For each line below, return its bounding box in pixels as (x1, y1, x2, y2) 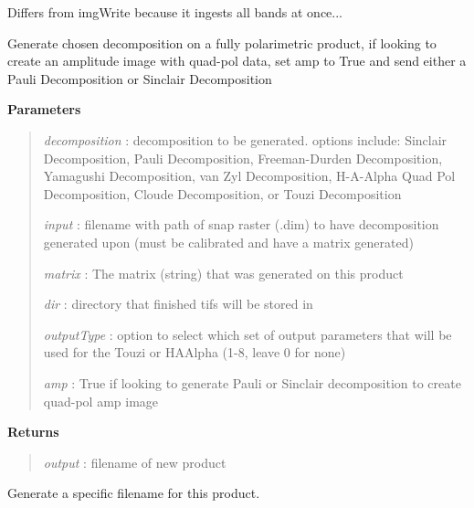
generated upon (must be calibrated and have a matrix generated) (43, 232, 414, 251)
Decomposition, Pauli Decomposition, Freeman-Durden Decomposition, (43, 148, 443, 167)
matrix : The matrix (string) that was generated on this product (43, 263, 404, 282)
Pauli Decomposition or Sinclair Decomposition (7, 69, 272, 88)
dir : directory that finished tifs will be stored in (43, 294, 313, 313)
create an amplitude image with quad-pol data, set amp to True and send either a (7, 51, 467, 70)
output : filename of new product (43, 452, 226, 471)
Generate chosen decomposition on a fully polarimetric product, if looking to (7, 33, 437, 52)
